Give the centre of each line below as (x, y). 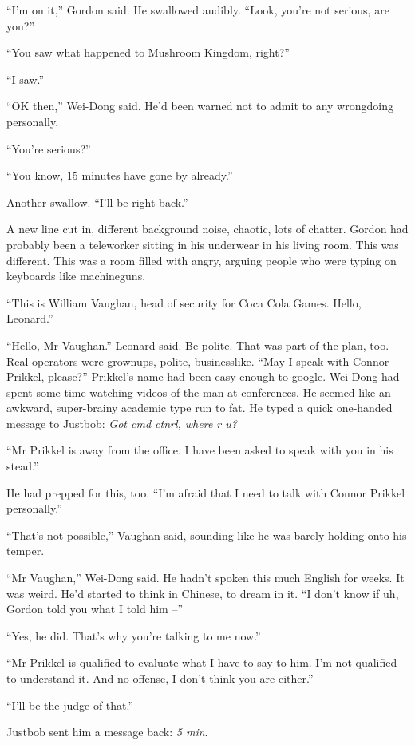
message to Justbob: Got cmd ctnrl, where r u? (122, 423)
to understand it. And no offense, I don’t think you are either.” (160, 678)
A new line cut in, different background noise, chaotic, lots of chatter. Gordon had (207, 229)
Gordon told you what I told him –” (95, 609)
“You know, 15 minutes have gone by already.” (120, 175)
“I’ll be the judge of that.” (70, 705)
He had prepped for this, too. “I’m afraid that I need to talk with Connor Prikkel (206, 492)
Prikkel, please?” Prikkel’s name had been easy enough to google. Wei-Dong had (203, 376)
